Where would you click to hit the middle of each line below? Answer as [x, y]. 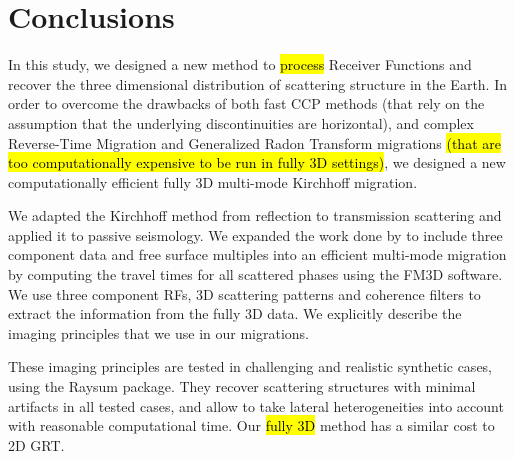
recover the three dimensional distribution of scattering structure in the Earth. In [258, 83]
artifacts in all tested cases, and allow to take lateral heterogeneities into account [256, 405]
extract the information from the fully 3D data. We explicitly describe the [235, 313]
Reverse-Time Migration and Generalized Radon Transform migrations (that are [254, 142]
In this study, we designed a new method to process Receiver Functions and [240, 64]
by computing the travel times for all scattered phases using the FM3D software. [255, 274]
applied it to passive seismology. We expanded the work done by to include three [255, 234]
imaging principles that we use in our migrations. [158, 332]
